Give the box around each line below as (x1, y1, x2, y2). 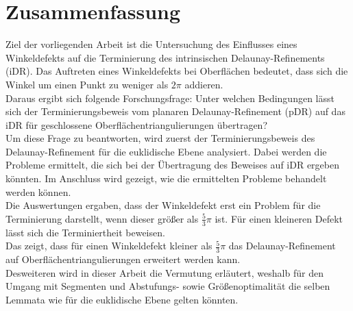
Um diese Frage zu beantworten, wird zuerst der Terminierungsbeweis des (5, 131, 315, 145)
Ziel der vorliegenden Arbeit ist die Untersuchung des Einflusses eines (5, 37, 297, 51)
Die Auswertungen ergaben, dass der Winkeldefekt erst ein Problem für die (5, 198, 321, 212)
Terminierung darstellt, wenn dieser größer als (5, 211, 199, 225)
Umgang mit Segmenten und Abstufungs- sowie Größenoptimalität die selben (5, 279, 330, 293)
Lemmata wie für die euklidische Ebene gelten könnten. (5, 292, 239, 306)
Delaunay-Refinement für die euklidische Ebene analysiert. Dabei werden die (5, 144, 327, 158)
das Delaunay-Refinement (228, 238, 336, 253)
